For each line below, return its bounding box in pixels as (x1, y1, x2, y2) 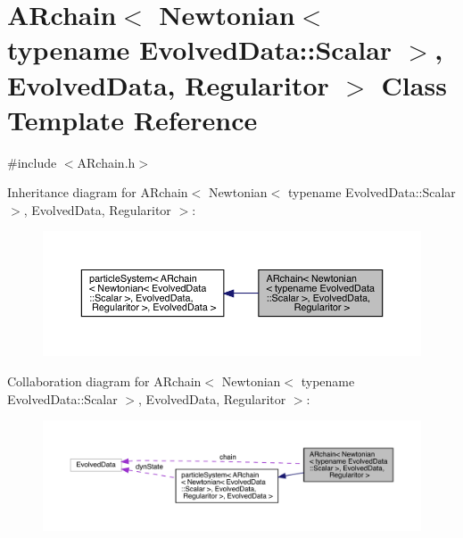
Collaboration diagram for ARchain (7, 372, 202, 390)
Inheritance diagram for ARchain (7, 183, 188, 202)
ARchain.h (77, 153, 136, 171)
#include (7, 153, 57, 171)
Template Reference (7, 101, 258, 137)
